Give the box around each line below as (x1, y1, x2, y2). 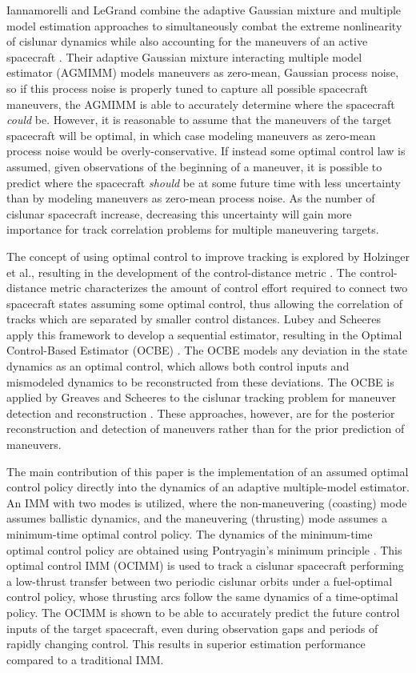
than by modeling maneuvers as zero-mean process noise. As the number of (6, 190, 375, 206)
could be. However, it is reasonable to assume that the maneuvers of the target (6, 111, 392, 128)
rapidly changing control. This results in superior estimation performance (6, 635, 366, 652)
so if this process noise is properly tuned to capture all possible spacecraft (6, 79, 368, 96)
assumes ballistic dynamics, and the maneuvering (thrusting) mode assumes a (6, 510, 387, 527)
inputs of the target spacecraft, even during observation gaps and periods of (6, 619, 378, 636)
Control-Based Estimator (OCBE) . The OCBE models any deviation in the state (6, 342, 407, 359)
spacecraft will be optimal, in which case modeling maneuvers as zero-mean (6, 126, 376, 143)
